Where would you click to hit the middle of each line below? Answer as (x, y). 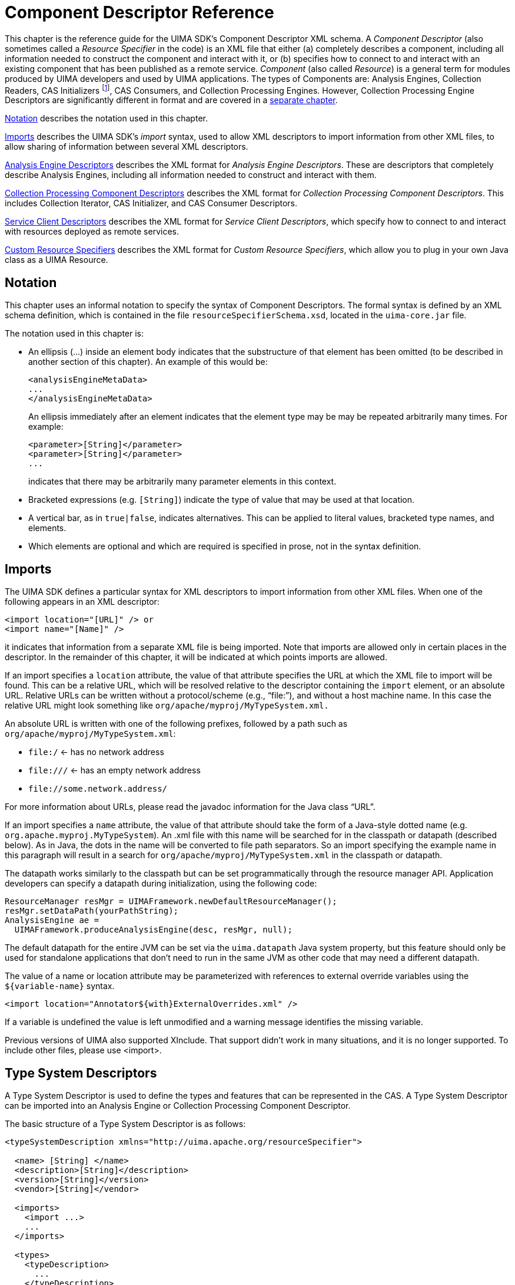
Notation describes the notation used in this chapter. (106, 118)
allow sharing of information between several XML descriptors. (127, 147)
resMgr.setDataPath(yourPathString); (92, 911)
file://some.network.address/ (98, 789)
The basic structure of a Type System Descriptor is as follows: (125, 1123)
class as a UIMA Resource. (57, 260)
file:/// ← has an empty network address (114, 770)
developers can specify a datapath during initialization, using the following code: (161, 884)
